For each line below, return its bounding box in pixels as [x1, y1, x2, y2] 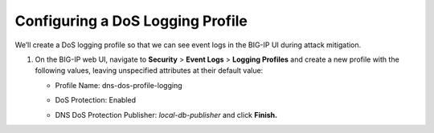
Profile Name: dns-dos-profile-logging [55, 80, 182, 90]
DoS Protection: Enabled [55, 95, 137, 105]
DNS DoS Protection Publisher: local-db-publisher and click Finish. [55, 110, 278, 119]
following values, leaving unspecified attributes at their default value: [35, 66, 264, 75]
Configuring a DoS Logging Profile [14, 12, 248, 30]
